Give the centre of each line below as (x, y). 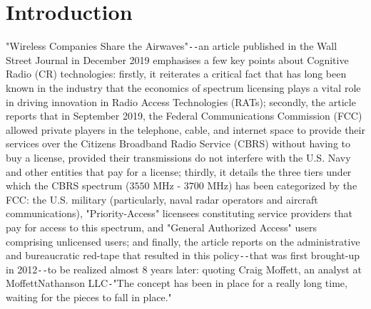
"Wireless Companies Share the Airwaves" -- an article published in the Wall (172, 46)
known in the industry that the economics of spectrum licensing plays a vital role (183, 87)
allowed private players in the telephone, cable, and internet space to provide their (185, 129)
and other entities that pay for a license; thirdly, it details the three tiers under (179, 171)
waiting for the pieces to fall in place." (89, 297)
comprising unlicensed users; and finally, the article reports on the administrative (183, 241)
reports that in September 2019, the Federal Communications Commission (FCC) (184, 116)
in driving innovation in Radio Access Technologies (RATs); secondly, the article (181, 101)
